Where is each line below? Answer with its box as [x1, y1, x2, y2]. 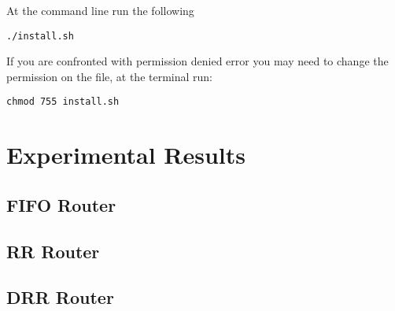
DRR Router [6, 285, 114, 309]
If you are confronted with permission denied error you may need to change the [6, 53, 389, 69]
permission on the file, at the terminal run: [6, 68, 213, 84]
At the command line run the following [6, 2, 194, 18]
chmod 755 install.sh [6, 96, 120, 108]
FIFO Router [6, 192, 116, 217]
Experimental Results [6, 139, 245, 171]
